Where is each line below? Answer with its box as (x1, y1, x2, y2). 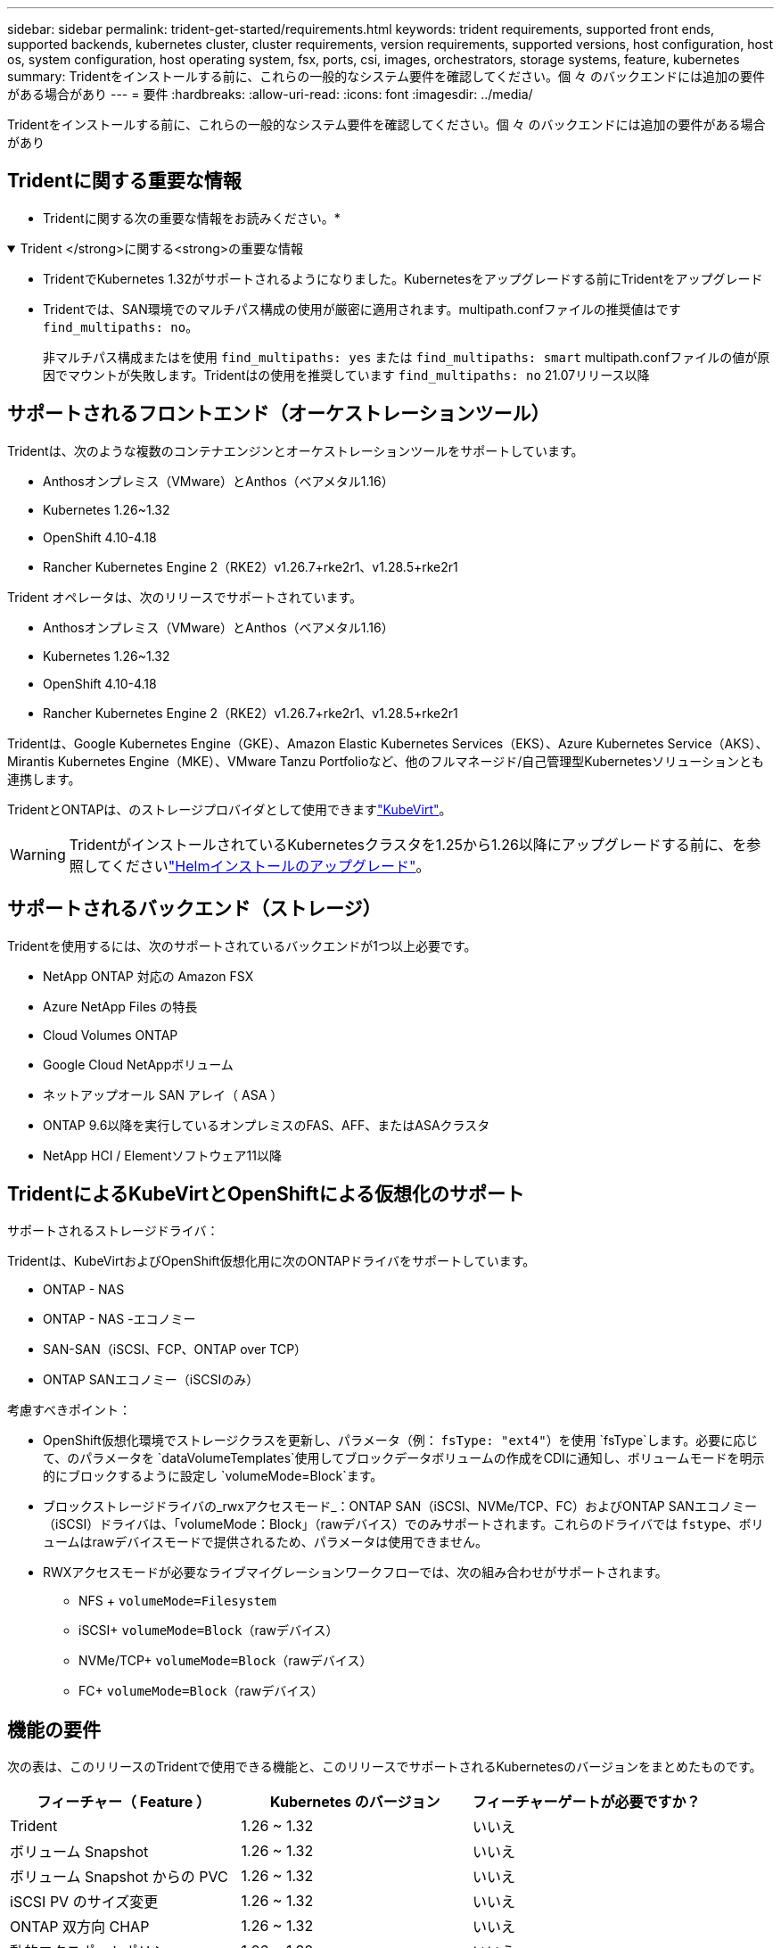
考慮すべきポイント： (7, 1402, 132, 1418)
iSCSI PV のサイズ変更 (10, 1893, 159, 1911)
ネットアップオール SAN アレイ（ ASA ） (43, 1086, 284, 1102)
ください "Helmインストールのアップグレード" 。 (111, 856, 431, 875)
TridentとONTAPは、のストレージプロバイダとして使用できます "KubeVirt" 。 (7, 801, 452, 817)
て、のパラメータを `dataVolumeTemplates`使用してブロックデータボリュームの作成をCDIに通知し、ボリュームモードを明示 (43, 1450, 765, 1466)
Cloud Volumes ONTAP (43, 1027, 178, 1043)
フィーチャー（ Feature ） (37, 1793, 210, 1812)
